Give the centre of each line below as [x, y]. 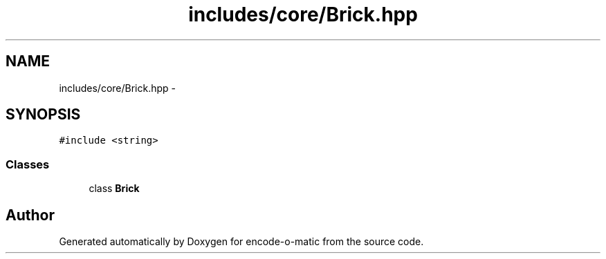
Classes [28, 164]
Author [30, 215]
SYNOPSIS [43, 115]
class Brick [114, 189]
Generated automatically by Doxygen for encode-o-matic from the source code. [241, 242]
